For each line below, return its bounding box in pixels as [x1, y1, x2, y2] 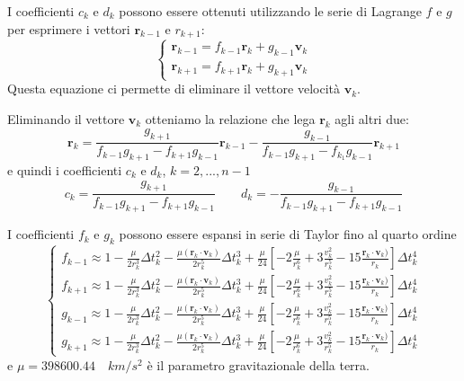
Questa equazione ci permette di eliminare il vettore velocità [7, 79, 340, 98]
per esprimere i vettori [7, 19, 130, 38]
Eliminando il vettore [7, 109, 125, 128]
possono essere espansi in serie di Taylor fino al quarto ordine [119, 225, 457, 244]
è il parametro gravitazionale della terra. [147, 355, 370, 374]
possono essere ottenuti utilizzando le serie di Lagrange [119, 2, 422, 20]
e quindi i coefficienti [7, 161, 122, 180]
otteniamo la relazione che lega [145, 109, 316, 128]
